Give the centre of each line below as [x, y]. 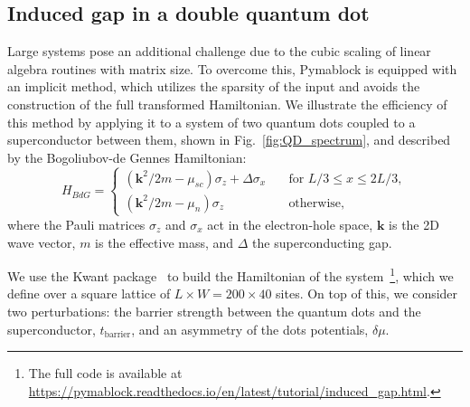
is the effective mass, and [164, 242]
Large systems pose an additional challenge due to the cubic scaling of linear [219, 51]
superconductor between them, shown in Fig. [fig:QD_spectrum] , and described [229, 140]
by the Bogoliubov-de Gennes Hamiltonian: [127, 157]
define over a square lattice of [89, 293]
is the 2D [414, 224]
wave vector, [42, 242]
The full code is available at [105, 373]
